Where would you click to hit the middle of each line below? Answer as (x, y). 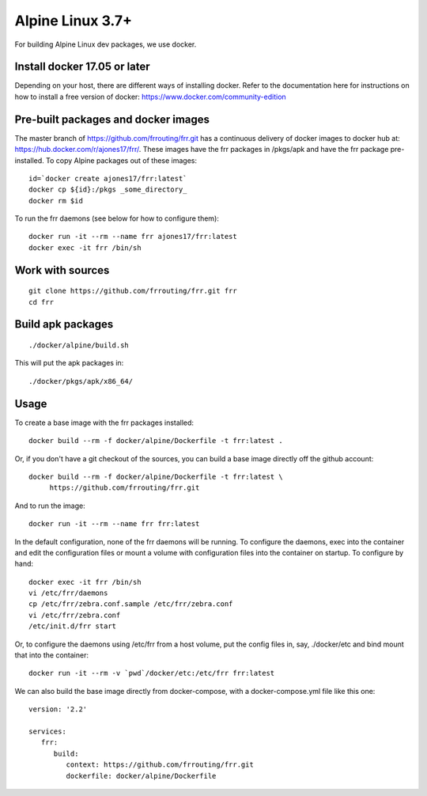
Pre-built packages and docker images (112, 119)
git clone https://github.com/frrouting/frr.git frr (133, 291)
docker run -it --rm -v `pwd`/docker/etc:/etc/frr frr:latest (152, 673)
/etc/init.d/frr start (73, 626)
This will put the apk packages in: (69, 363)
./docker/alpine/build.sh (79, 345)
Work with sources (62, 270)
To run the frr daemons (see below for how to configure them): (117, 218)
